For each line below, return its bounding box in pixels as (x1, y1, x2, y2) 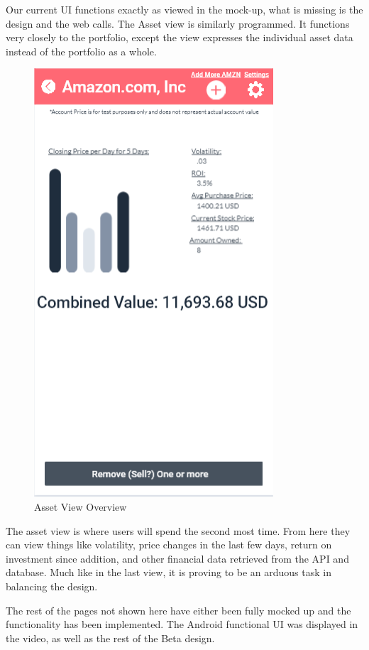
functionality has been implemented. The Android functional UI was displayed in (6, 617, 358, 632)
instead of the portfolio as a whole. (6, 43, 157, 58)
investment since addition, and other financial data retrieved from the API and (6, 551, 349, 565)
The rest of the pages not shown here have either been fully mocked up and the (6, 602, 351, 617)
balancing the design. (6, 578, 98, 593)
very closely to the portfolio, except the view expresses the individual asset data (6, 30, 353, 45)
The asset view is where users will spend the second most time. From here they (6, 523, 351, 538)
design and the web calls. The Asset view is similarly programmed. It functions (6, 16, 350, 31)
